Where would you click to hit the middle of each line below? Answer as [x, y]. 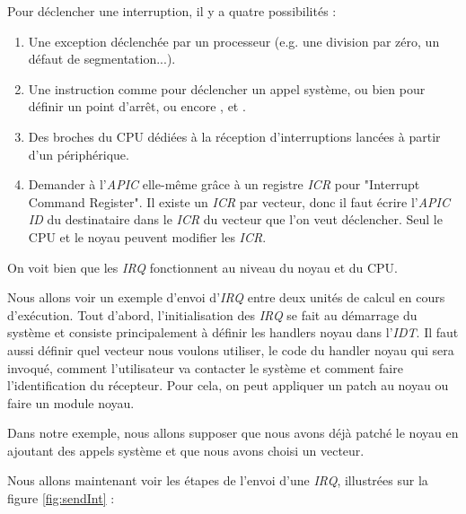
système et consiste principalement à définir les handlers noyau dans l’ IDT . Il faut [233, 332]
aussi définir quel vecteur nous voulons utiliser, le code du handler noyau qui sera [231, 349]
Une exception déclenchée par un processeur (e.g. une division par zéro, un [234, 41]
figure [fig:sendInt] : [61, 498]
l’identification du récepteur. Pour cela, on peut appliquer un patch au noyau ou [228, 385]
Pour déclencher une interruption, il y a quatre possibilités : [172, 11]
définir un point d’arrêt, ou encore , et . [137, 106]
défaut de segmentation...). [102, 59]
